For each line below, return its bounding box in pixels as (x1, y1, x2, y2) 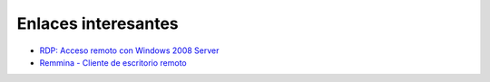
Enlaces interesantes (16, 14, 179, 33)
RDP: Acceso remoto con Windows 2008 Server (39, 45, 220, 56)
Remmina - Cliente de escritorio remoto (39, 57, 187, 68)
